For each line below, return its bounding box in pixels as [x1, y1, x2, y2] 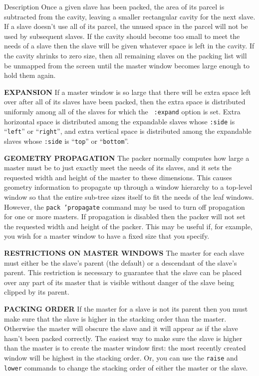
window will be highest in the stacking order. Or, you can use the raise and [4, 352, 238, 363]
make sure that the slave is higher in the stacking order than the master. [4, 313, 227, 324]
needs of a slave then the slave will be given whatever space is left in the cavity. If [4, 40, 255, 51]
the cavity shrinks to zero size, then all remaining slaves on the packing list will [4, 50, 247, 60]
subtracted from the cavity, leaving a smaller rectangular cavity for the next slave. [4, 11, 256, 21]
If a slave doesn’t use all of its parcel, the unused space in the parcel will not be [4, 21, 248, 31]
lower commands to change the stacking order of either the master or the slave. [4, 362, 248, 373]
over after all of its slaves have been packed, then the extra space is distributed [4, 96, 246, 107]
